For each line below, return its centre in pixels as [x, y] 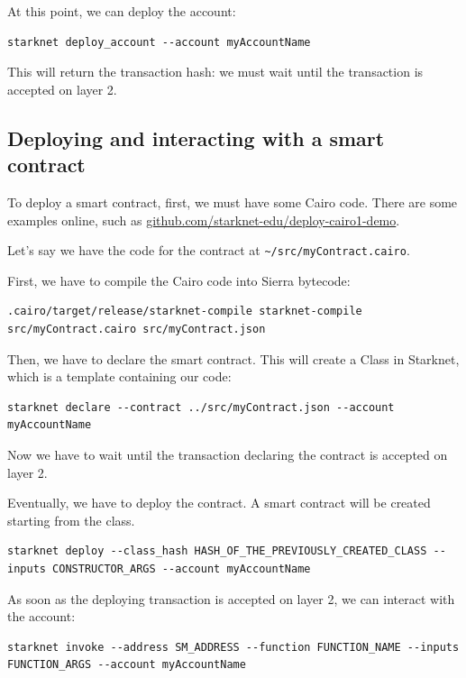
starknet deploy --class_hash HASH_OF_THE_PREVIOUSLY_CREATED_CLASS [217, 551]
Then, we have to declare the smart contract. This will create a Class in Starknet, [233, 358]
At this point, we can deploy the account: [122, 11]
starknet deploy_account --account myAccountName [159, 42]
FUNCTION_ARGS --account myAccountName [127, 665]
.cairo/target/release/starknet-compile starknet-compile [185, 312]
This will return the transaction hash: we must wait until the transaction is [215, 72]
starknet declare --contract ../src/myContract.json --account [201, 407]
